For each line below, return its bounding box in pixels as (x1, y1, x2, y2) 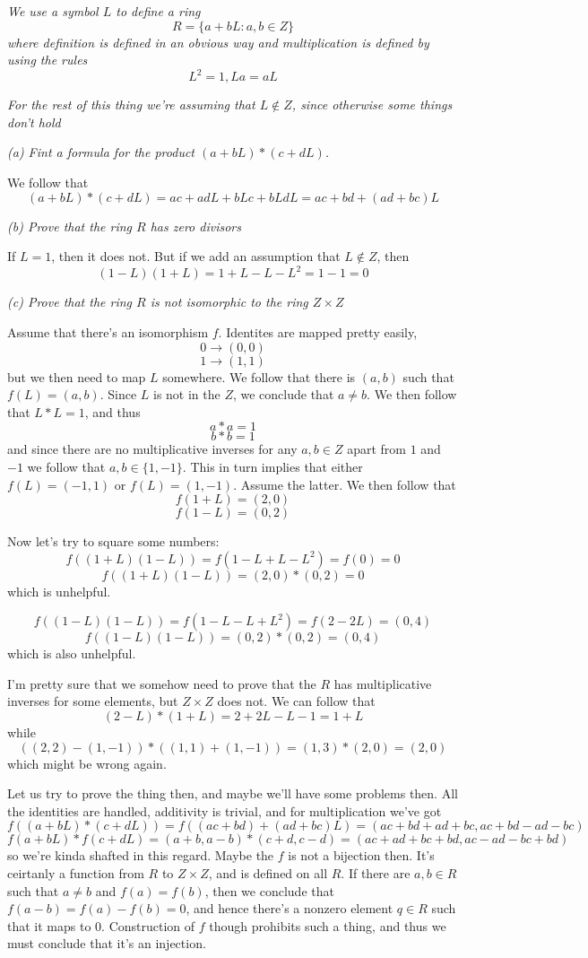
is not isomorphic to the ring (150, 292, 308, 311)
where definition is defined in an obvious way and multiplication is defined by (7, 32, 429, 51)
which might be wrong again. (7, 753, 167, 772)
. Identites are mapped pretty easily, (218, 322, 418, 341)
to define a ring (116, 2, 201, 20)
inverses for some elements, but (7, 692, 178, 710)
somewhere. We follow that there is (162, 367, 356, 386)
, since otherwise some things (291, 95, 453, 114)
